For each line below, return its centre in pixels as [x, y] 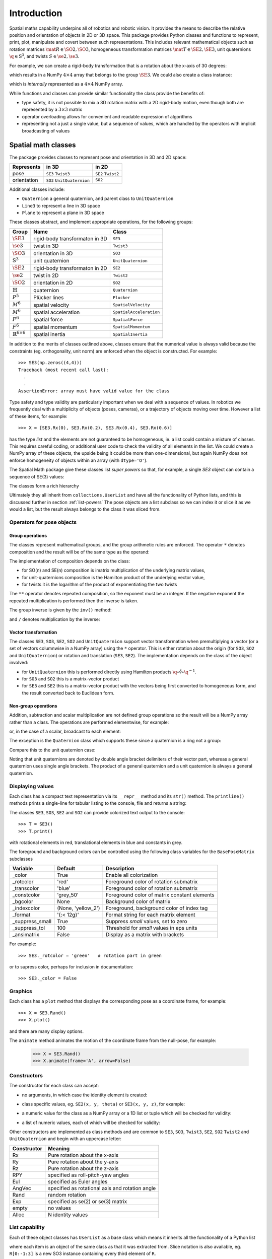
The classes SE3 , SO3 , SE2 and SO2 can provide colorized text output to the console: [97, 812]
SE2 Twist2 [107, 174]
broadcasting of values [46, 130]
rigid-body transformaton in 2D [71, 268]
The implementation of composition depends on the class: [70, 561]
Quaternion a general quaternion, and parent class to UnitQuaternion [98, 198]
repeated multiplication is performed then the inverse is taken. [74, 601]
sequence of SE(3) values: [37, 476]
